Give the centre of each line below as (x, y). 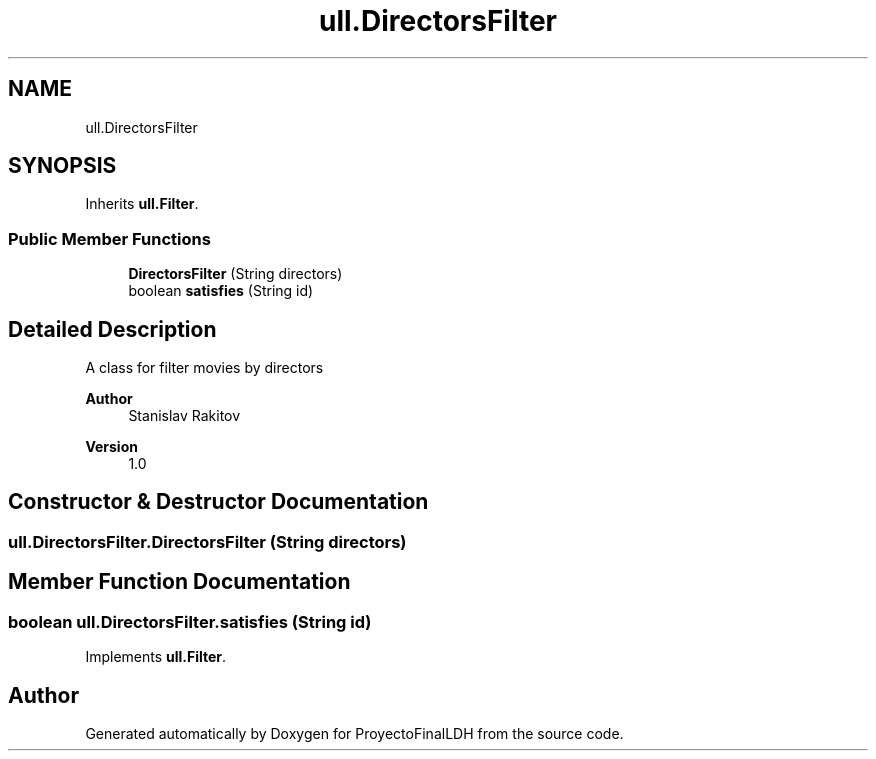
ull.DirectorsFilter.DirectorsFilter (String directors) (207, 541)
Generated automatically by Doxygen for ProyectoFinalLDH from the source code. (354, 733)
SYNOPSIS (62, 166)
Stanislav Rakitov (184, 416)
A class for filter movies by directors (204, 368)
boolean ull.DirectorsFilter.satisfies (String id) (190, 621)
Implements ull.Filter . (156, 657)
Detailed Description (112, 329)
